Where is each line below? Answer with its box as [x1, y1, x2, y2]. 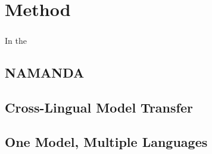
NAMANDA [5, 63, 85, 81]
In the [5, 34, 27, 46]
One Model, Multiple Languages [5, 133, 208, 151]
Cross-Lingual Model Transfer [5, 98, 193, 116]
